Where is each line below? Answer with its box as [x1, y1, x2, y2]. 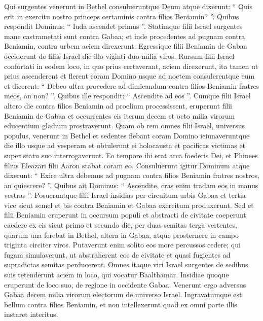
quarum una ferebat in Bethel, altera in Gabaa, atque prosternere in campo [4, 229, 239, 240]
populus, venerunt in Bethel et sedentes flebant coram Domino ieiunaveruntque [4, 130, 250, 140]
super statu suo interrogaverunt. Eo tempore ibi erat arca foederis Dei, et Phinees [4, 150, 258, 160]
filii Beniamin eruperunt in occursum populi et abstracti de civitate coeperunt [4, 209, 246, 220]
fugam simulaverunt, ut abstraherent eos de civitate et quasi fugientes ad [4, 249, 231, 260]
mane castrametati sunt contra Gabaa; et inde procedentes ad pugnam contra [4, 30, 245, 41]
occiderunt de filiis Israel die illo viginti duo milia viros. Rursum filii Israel [4, 50, 235, 61]
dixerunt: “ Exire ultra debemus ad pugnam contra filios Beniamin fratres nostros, [4, 170, 259, 181]
